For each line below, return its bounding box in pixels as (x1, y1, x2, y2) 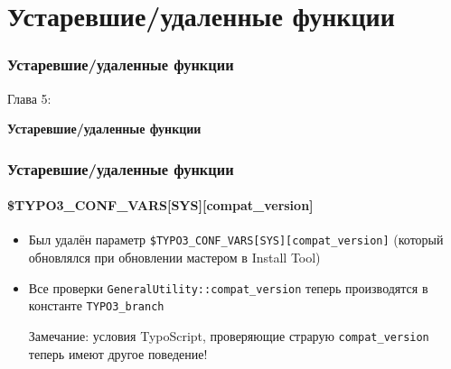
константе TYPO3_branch (28, 296, 164, 315)
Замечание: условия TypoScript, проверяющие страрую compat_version (28, 326, 429, 345)
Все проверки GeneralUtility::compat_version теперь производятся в (28, 278, 428, 297)
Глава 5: (7, 88, 52, 107)
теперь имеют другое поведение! (28, 344, 208, 363)
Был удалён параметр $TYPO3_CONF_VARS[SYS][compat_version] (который (28, 230, 444, 249)
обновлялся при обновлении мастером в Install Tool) (28, 248, 321, 267)
